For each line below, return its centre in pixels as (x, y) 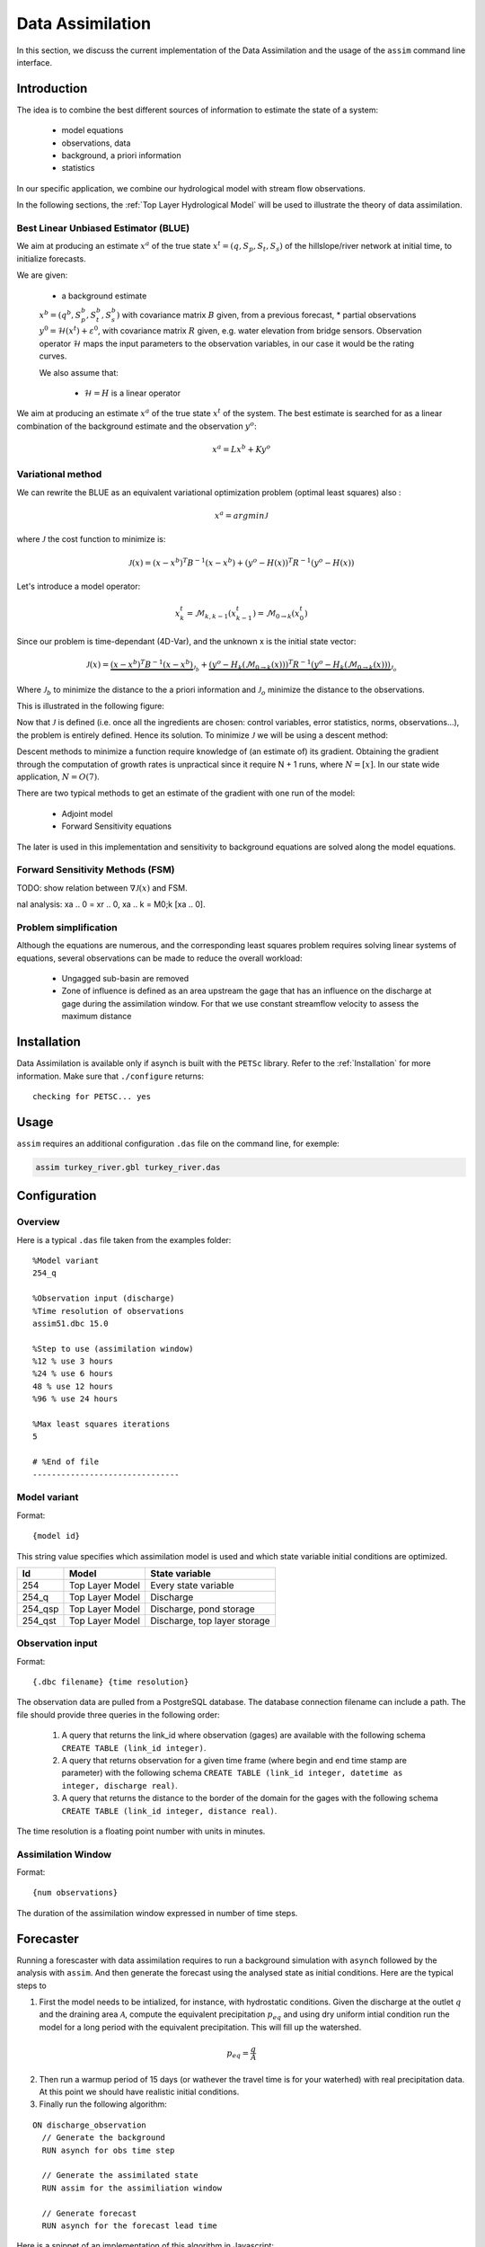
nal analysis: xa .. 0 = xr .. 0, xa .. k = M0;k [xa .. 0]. (111, 904)
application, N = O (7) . (58, 777)
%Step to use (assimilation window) (113, 1349)
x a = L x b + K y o (242, 449)
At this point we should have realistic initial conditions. (139, 2092)
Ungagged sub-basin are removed (125, 979)
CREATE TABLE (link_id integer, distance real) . (169, 1810)
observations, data (96, 143)
